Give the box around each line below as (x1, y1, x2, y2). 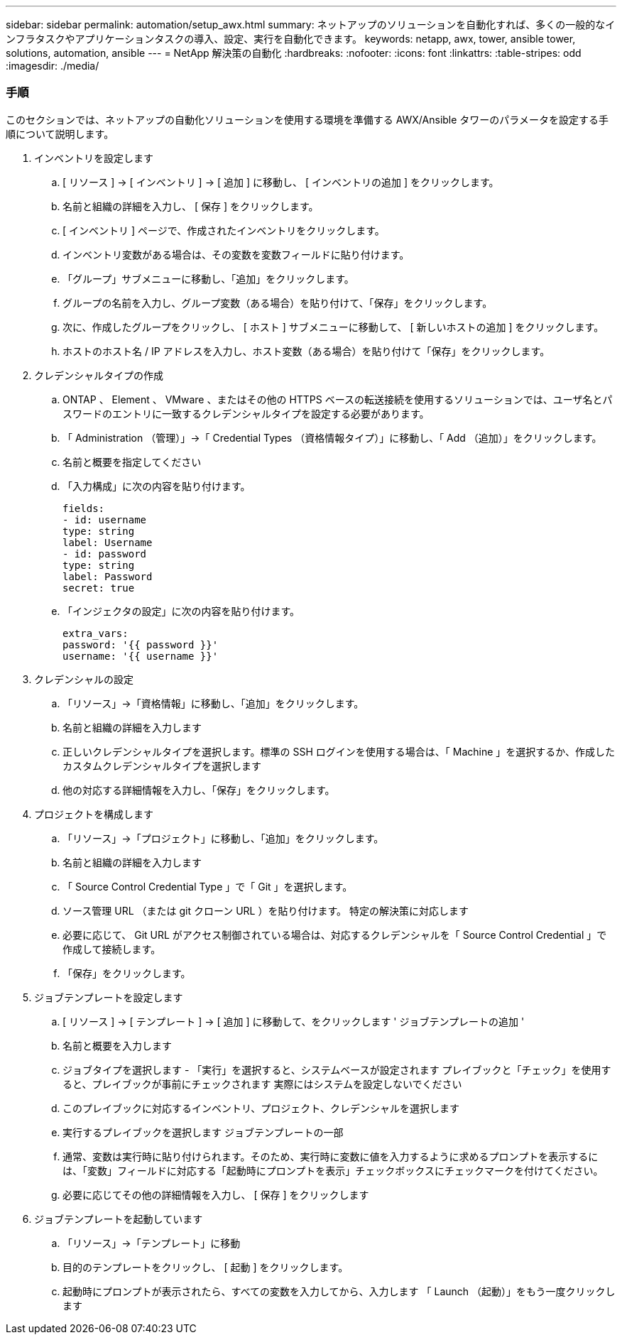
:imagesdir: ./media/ (6, 60, 99, 72)
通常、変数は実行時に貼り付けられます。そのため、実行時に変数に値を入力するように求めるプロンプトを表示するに (62, 1150, 599, 1162)
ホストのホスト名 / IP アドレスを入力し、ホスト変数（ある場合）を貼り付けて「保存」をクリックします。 (62, 344, 550, 357)
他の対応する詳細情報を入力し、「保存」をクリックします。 (62, 783, 335, 796)
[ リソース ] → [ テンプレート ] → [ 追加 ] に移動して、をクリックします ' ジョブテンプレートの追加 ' (62, 1015, 525, 1028)
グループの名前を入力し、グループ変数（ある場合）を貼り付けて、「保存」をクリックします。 (62, 296, 493, 309)
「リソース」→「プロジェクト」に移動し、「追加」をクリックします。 (62, 832, 384, 844)
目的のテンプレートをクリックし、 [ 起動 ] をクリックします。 (62, 1260, 349, 1273)
